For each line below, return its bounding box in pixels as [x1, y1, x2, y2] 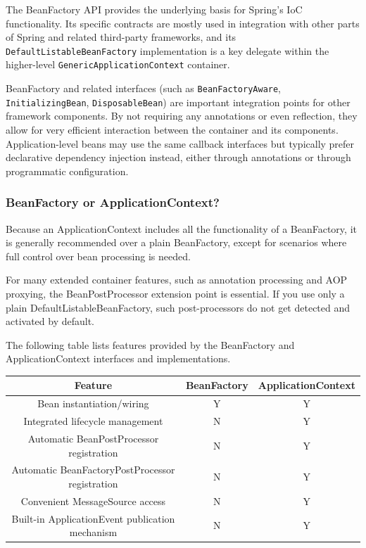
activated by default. [6, 314, 95, 329]
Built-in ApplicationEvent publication [11, 511, 175, 525]
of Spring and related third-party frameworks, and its [6, 30, 236, 44]
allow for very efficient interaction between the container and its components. [6, 122, 339, 136]
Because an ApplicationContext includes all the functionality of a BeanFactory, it [6, 221, 357, 236]
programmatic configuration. [6, 163, 129, 178]
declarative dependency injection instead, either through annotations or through [6, 150, 351, 165]
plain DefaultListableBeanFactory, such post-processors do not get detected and [6, 300, 351, 314]
